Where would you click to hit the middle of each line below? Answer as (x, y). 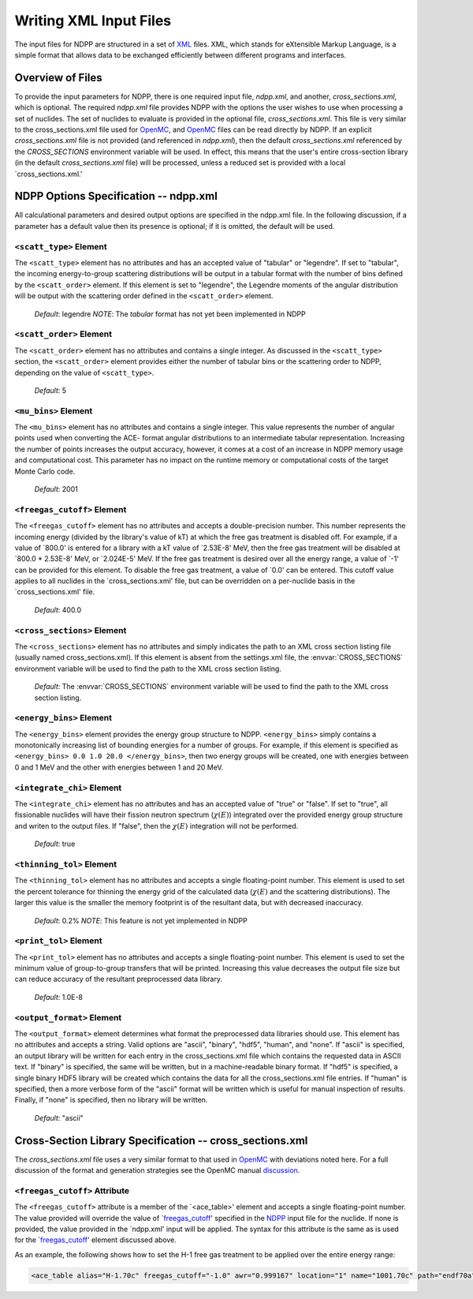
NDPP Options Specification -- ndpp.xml (116, 196)
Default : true (55, 844)
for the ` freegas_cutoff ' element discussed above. (96, 1240)
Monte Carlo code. (45, 471)
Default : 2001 (56, 489)
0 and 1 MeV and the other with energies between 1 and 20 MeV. (119, 767)
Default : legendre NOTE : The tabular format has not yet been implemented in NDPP (170, 314)
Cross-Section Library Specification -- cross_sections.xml (161, 1140)
